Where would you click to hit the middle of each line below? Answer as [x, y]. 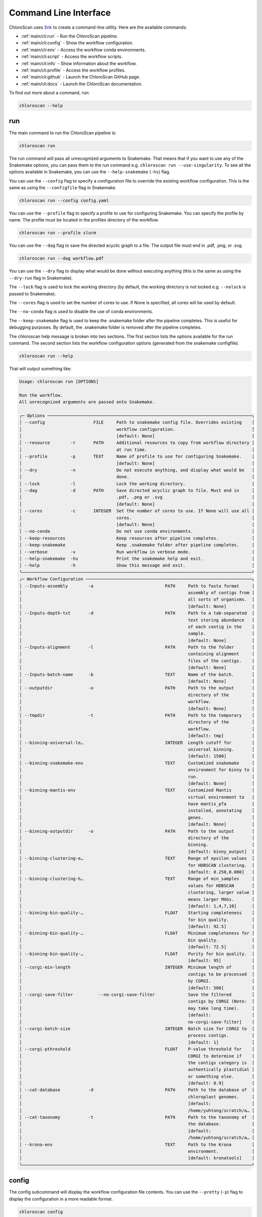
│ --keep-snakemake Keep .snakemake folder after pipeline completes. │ [137, 545]
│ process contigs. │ [137, 1035]
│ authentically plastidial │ [137, 1069]
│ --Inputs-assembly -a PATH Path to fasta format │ [137, 586]
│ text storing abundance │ [137, 620]
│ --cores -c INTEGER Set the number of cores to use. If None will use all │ [137, 511]
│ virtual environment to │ [137, 797]
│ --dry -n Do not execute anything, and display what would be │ [137, 470]
